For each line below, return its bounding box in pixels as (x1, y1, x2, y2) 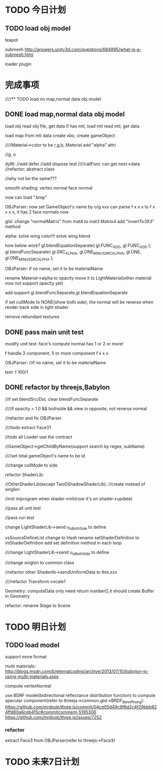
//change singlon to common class (5, 560, 74, 565)
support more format (5, 654, 47, 660)
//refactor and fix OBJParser (5, 415, 62, 421)
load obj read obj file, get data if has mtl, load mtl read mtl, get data (5, 123, 140, 129)
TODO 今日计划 (5, 4, 66, 16)
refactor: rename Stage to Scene (5, 602, 71, 609)
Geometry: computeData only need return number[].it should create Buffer (5, 588, 154, 594)
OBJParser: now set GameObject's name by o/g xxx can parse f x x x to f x (5, 204, 155, 209)
